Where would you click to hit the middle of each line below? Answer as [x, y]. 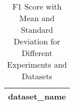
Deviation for [37, 41]
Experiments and [37, 64]
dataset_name [37, 96]
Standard [37, 30]
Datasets [37, 76]
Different [37, 53]
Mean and [37, 18]
